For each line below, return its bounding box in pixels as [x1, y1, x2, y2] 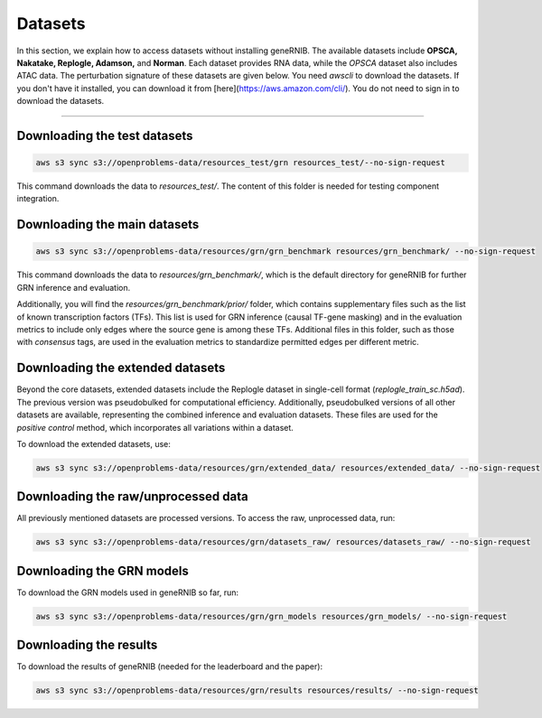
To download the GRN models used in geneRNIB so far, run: [16, 587, 239, 598]
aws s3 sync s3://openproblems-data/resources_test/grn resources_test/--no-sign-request [35, 158, 446, 168]
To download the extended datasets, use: [16, 438, 172, 449]
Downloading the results [16, 638, 158, 653]
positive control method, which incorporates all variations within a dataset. [16, 422, 294, 433]
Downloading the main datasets [16, 217, 200, 232]
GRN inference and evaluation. [16, 282, 131, 293]
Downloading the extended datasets [16, 360, 226, 376]
